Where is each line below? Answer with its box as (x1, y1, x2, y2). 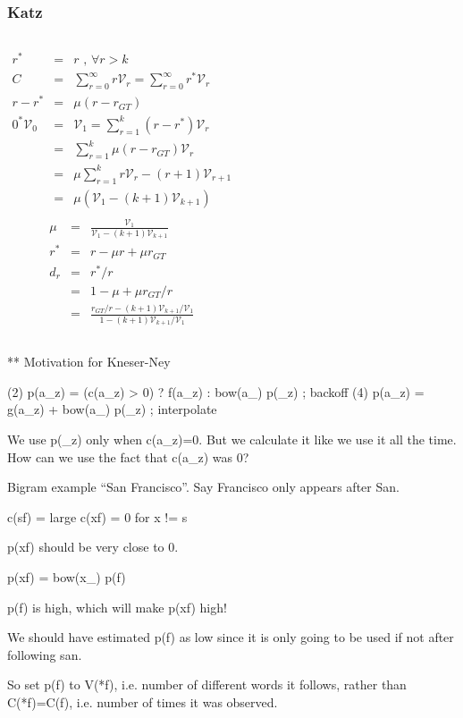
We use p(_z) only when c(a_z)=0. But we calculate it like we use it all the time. (7, 429, 457, 448)
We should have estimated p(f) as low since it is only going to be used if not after (7, 628, 454, 646)
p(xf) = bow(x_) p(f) (7, 567, 126, 586)
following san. (7, 645, 82, 663)
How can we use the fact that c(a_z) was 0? (7, 447, 249, 466)
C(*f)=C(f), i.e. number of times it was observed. (7, 692, 278, 711)
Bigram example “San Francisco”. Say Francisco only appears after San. (7, 477, 400, 496)
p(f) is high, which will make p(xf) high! (7, 597, 227, 616)
